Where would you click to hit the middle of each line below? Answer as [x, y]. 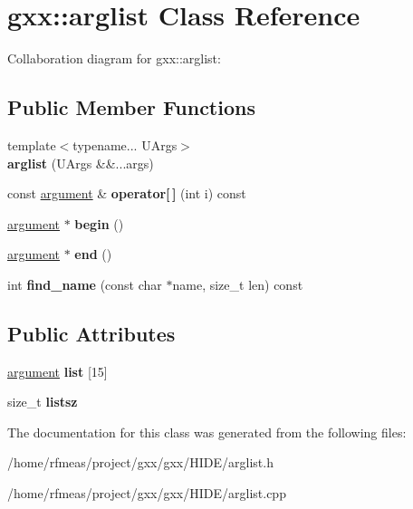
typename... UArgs [125, 144]
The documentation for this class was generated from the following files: [207, 432]
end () [93, 254]
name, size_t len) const [238, 284]
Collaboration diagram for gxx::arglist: [114, 58]
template [32, 144]
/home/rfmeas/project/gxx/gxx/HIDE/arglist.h [140, 462]
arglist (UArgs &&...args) [81, 163]
